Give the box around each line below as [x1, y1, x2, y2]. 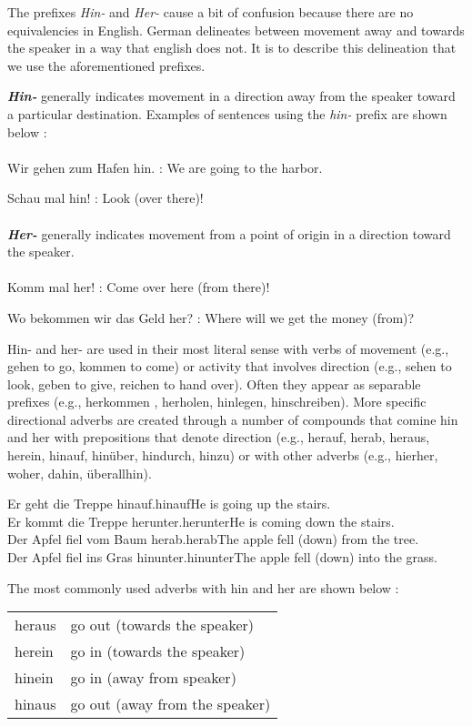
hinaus [15, 693, 56, 715]
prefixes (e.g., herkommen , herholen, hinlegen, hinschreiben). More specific [7, 392, 427, 411]
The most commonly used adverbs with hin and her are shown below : [7, 578, 399, 597]
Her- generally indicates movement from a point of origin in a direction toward [7, 224, 451, 243]
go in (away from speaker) [70, 667, 236, 689]
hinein [15, 667, 54, 689]
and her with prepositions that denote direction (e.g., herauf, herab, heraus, [7, 428, 430, 447]
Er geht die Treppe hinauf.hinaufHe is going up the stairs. [7, 494, 331, 513]
